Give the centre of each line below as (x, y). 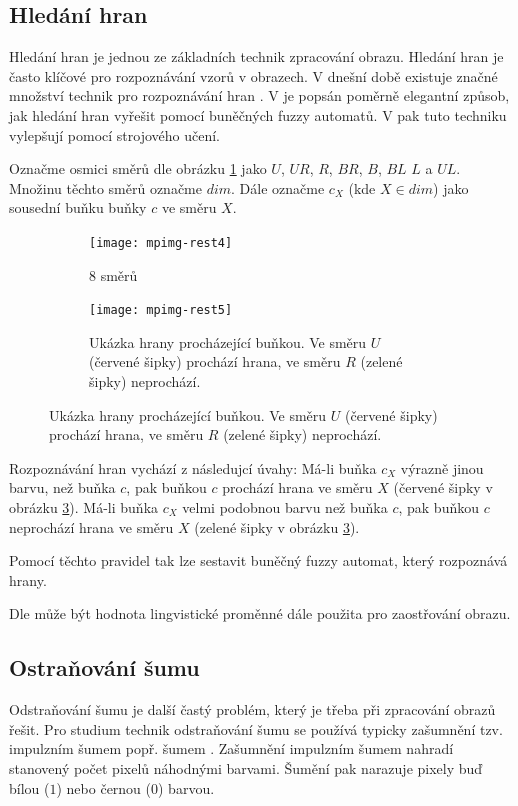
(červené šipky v (443, 487)
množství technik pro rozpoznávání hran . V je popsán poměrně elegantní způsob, (259, 95)
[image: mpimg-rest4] (161, 242)
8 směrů (113, 274)
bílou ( (29, 787)
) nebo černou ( (104, 787)
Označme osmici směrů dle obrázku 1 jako (138, 168)
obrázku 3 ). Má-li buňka (84, 507)
